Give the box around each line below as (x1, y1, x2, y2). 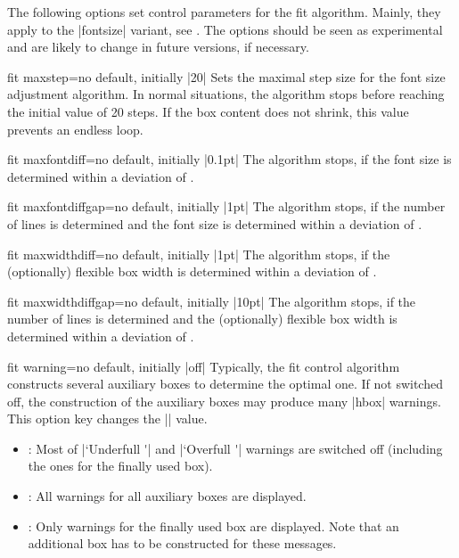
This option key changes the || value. (7, 409, 208, 428)
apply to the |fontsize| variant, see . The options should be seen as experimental (7, 20, 443, 38)
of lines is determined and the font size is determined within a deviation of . (7, 214, 422, 233)
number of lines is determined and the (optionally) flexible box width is (7, 309, 398, 328)
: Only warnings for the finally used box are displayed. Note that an (28, 516, 399, 535)
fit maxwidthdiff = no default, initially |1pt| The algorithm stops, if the (7, 244, 390, 263)
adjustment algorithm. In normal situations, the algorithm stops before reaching (7, 85, 445, 103)
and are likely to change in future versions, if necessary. (7, 37, 309, 56)
